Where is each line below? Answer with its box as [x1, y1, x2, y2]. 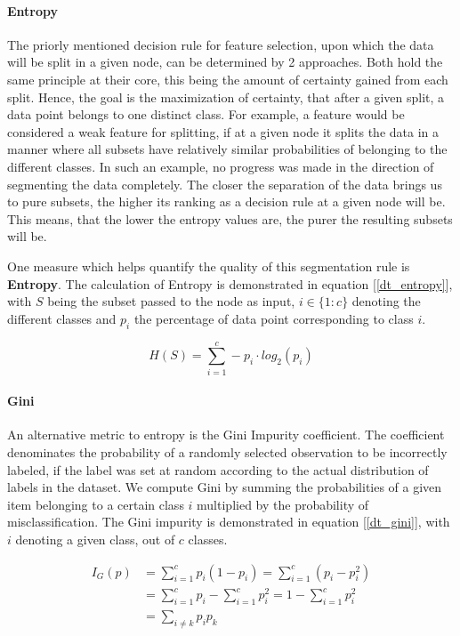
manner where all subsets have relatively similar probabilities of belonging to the [7, 140, 448, 158]
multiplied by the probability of [197, 495, 369, 513]
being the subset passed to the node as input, [47, 292, 295, 310]
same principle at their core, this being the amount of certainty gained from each [7, 69, 448, 88]
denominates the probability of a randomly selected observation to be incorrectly [7, 443, 448, 462]
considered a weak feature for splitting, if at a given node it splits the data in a [7, 122, 439, 141]
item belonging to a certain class [7, 495, 184, 513]
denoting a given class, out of [15, 529, 175, 548]
